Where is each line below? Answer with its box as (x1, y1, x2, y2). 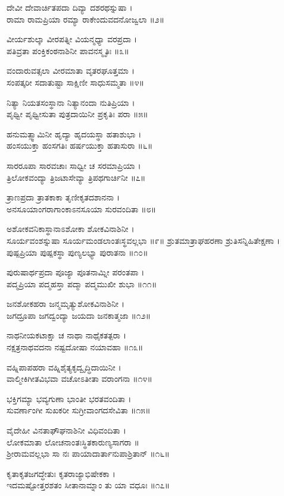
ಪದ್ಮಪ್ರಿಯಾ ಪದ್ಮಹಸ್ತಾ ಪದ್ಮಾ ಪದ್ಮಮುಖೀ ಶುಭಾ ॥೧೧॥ (7, 277, 157, 290)
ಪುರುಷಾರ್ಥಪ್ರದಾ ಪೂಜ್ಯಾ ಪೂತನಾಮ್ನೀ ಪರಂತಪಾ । (7, 266, 145, 278)
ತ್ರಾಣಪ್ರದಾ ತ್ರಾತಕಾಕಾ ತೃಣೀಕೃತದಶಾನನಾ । (7, 191, 120, 203)
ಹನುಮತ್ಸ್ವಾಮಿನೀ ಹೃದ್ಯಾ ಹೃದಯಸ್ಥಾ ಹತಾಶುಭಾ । (7, 127, 142, 140)
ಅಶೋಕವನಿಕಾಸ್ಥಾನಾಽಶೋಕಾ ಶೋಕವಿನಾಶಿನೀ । (7, 222, 135, 235)
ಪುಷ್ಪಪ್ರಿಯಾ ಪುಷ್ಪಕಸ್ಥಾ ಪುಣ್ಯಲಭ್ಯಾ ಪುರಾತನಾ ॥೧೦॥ (7, 246, 148, 258)
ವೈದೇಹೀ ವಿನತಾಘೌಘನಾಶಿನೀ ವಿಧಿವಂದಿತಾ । (7, 424, 126, 437)
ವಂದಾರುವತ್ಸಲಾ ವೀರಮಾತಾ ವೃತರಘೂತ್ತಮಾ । (7, 64, 135, 77)
